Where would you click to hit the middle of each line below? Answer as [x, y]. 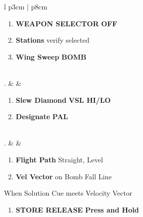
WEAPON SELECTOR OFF [67, 23]
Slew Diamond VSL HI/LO [63, 100]
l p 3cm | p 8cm [26, 6]
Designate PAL [42, 116]
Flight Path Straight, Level [59, 159]
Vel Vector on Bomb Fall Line [64, 176]
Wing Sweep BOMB [51, 56]
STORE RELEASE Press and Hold [77, 209]
